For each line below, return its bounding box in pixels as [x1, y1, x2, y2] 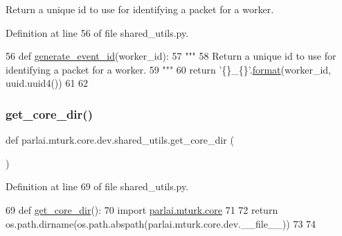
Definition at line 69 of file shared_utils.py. [6, 179, 189, 194]
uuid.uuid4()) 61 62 [6, 76, 89, 90]
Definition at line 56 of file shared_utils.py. [6, 25, 189, 40]
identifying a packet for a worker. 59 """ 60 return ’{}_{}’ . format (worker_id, [6, 62, 331, 76]
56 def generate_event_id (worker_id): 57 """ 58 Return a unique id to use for [6, 49, 336, 63]
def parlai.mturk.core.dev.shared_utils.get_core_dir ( [6, 133, 234, 147]
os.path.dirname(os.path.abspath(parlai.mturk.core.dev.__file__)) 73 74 [6, 216, 316, 230]
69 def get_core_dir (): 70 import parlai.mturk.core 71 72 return [6, 202, 278, 217]
